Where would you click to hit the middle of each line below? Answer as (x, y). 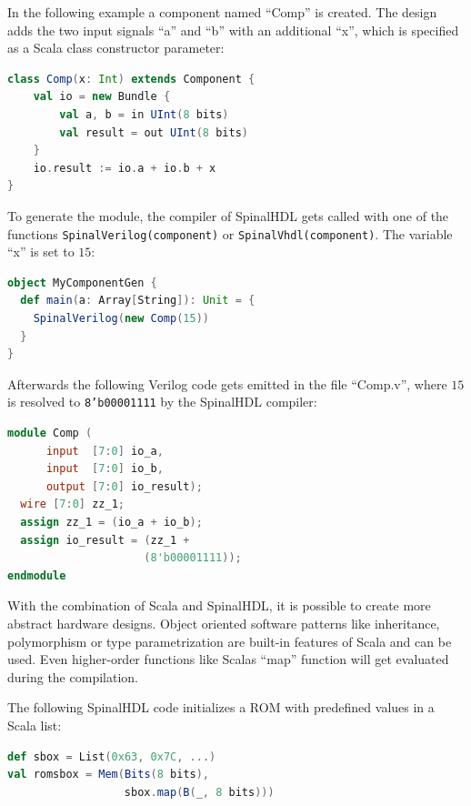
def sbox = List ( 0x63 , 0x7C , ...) (112, 756)
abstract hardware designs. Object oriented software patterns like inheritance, (224, 623)
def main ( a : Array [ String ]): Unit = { (138, 301)
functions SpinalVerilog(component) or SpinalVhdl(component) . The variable (230, 233)
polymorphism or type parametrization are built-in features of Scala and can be (230, 641)
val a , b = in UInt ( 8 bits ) (144, 114)
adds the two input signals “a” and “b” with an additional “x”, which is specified (233, 30)
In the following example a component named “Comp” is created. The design (222, 12)
